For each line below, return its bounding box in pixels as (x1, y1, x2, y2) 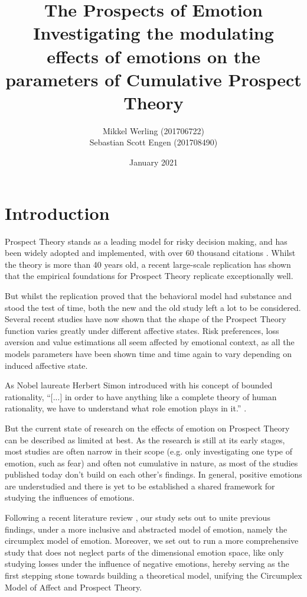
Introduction (5, 200, 110, 225)
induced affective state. (5, 359, 88, 371)
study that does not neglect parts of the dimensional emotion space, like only (5, 546, 284, 558)
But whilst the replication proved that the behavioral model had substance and (5, 289, 292, 301)
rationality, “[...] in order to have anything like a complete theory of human (5, 390, 277, 403)
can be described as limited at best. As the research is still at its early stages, (5, 433, 285, 446)
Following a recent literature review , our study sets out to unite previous (5, 511, 270, 524)
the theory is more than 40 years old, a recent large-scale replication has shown (5, 258, 291, 270)
